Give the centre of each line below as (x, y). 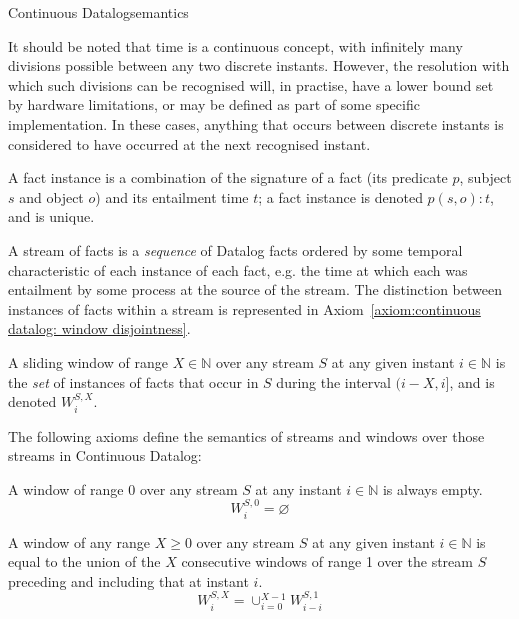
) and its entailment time (172, 196)
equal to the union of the (84, 561)
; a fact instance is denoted (340, 196)
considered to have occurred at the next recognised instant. (189, 143)
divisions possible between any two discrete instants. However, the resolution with (259, 65)
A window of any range (79, 541)
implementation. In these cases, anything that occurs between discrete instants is (256, 123)
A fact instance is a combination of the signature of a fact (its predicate (228, 177)
